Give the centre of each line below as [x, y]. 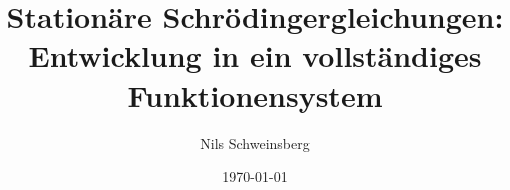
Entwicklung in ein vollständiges [255, 55]
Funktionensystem [255, 94]
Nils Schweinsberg [255, 142]
